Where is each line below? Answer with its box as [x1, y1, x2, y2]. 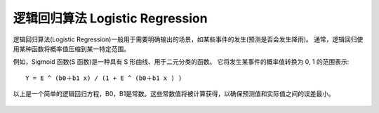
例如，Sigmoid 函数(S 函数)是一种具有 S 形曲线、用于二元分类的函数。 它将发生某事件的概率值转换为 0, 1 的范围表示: [13, 58, 350, 66]
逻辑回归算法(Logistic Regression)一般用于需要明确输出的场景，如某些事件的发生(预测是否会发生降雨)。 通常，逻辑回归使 [13, 35, 364, 44]
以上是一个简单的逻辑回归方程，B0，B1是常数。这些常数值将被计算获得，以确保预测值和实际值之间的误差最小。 [13, 90, 335, 98]
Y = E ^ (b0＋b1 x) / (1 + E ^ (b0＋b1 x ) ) [25, 74, 182, 82]
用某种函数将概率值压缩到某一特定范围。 [13, 44, 130, 53]
